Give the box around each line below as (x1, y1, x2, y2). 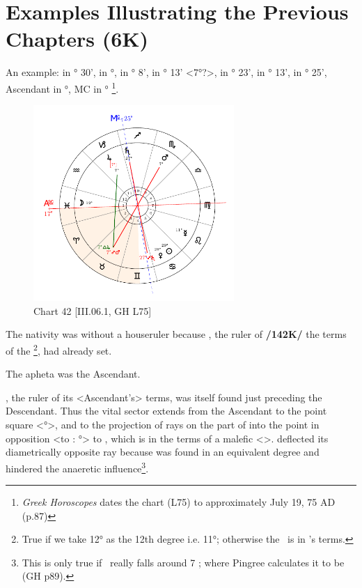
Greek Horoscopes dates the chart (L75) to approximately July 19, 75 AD (22, 495, 336, 509)
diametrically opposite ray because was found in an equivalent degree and (6, 444, 320, 459)
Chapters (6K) (6, 24, 149, 53)
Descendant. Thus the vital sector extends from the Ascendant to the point (6, 403, 327, 418)
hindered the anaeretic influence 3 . (6, 458, 149, 475)
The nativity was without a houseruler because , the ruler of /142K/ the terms (6, 327, 347, 341)
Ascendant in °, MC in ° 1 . (6, 79, 119, 95)
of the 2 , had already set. (6, 341, 112, 357)
